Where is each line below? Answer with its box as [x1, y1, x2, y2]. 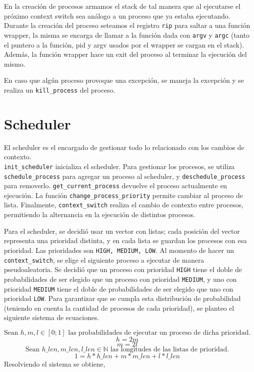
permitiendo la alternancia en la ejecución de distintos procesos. [4, 209, 195, 220]
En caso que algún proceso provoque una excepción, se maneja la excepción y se [4, 75, 244, 85]
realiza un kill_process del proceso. [4, 84, 115, 95]
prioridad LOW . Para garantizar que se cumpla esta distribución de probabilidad [4, 293, 241, 303]
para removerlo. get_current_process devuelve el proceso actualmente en [4, 180, 227, 191]
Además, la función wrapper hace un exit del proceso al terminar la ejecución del [4, 49, 247, 59]
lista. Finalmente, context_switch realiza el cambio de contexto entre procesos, [4, 199, 244, 210]
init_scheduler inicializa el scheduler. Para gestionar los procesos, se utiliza [4, 161, 235, 171]
